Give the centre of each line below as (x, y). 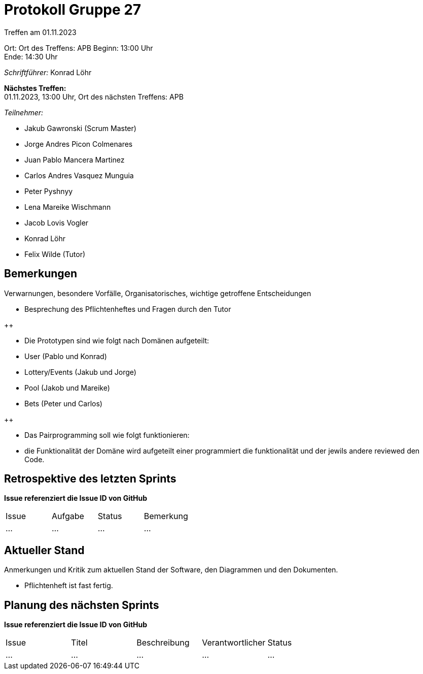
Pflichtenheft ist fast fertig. (69, 586)
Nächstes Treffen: (35, 88)
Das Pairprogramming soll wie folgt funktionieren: (107, 435)
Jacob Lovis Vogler (57, 222)
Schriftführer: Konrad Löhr (48, 72)
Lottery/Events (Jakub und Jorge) (80, 372)
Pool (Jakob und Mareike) (67, 388)
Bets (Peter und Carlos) (63, 403)
